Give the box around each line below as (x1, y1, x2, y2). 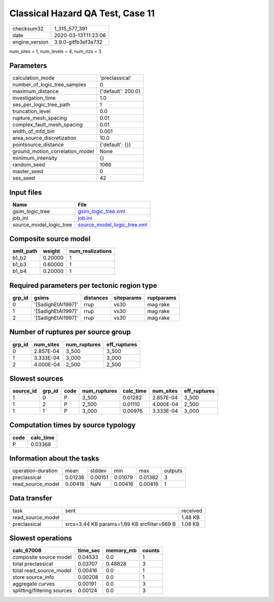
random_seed (12, 161, 45, 168)
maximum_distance (12, 88, 59, 95)
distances (84, 294, 109, 301)
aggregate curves (12, 580, 55, 587)
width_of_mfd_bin (12, 128, 55, 135)
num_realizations (69, 248, 112, 255)
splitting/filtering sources (12, 587, 73, 594)
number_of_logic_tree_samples (12, 81, 86, 88)
